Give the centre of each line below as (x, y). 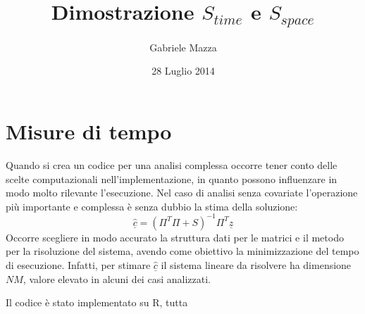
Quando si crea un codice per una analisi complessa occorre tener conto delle (172, 164)
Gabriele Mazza (183, 47)
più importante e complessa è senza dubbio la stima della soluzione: (152, 206)
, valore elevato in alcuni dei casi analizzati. (117, 278)
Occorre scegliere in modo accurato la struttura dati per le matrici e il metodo (175, 237)
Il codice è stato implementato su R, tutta (97, 302)
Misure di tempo (89, 131)
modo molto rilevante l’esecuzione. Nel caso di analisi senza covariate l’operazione (182, 193)
